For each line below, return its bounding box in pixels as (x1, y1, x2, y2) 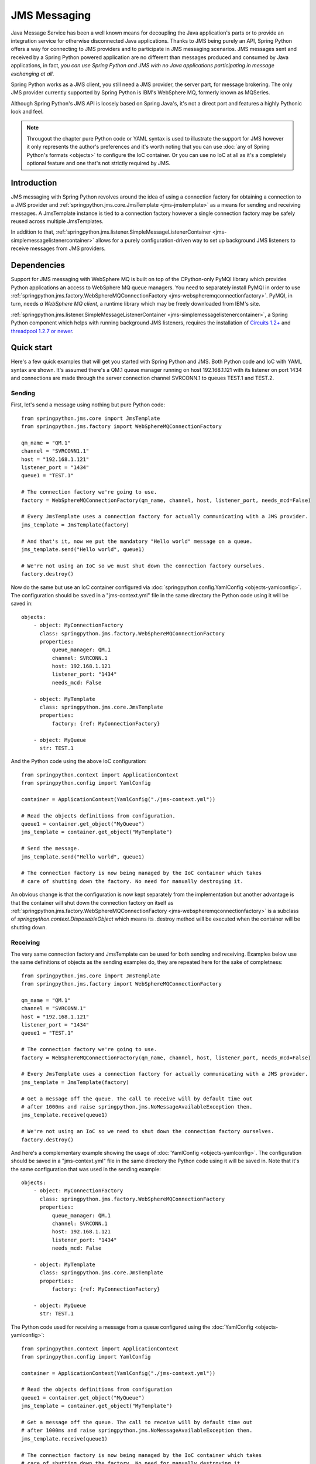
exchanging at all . (11, 70, 54, 77)
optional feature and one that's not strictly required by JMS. (26, 160, 171, 167)
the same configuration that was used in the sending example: (11, 1165, 161, 1172)
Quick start (11, 343, 53, 353)
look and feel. (11, 108, 44, 115)
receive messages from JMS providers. (11, 245, 106, 252)
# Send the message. (21, 845, 80, 852)
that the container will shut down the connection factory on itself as (11, 899, 174, 906)
